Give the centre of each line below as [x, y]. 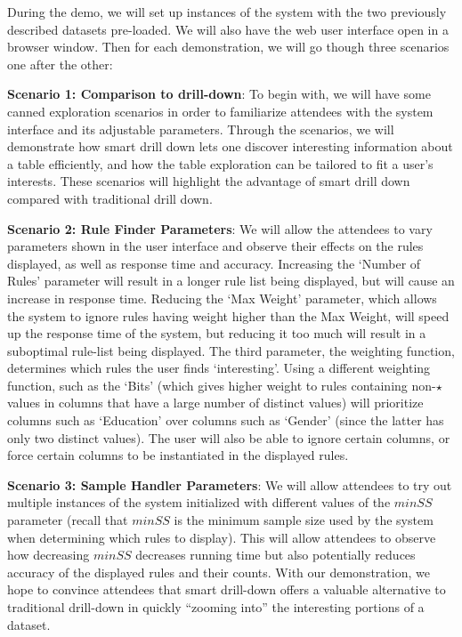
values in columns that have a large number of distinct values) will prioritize [215, 403]
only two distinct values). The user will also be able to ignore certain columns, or [229, 437]
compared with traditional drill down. [110, 198]
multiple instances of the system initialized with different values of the [199, 502]
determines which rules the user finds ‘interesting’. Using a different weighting [219, 368]
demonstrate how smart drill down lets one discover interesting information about [230, 146]
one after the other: [60, 64]
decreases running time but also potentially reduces [276, 555]
